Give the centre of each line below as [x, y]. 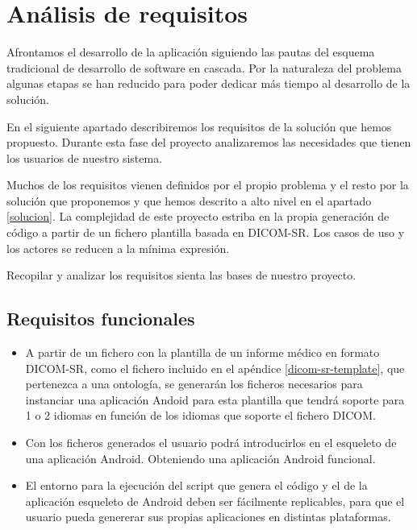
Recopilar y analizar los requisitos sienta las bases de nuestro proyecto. [181, 275]
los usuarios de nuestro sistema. [85, 157]
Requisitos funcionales [101, 319]
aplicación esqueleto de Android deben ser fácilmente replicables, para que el [215, 501]
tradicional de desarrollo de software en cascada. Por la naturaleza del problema [204, 67]
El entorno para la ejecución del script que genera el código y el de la [196, 485]
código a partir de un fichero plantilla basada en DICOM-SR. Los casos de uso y [206, 232]
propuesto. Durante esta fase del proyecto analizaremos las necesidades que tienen [209, 142]
